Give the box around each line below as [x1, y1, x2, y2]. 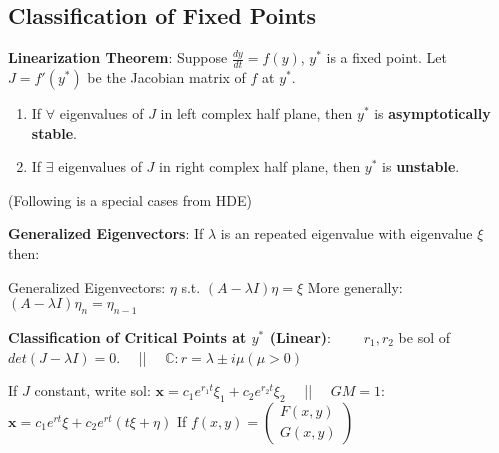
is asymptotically [374, 103, 491, 124]
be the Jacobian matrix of [87, 67, 246, 88]
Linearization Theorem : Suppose [8, 47, 228, 68]
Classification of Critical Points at [8, 326, 247, 347]
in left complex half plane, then [160, 103, 353, 124]
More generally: [307, 276, 403, 297]
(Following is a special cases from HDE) [8, 189, 252, 210]
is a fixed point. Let [326, 47, 447, 68]
